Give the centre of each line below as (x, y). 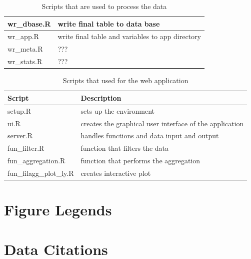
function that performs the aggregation (140, 161)
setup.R (19, 110)
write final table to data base (109, 23)
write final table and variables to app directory (129, 36)
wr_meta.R (25, 49)
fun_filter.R (26, 148)
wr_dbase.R (29, 23)
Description (101, 97)
